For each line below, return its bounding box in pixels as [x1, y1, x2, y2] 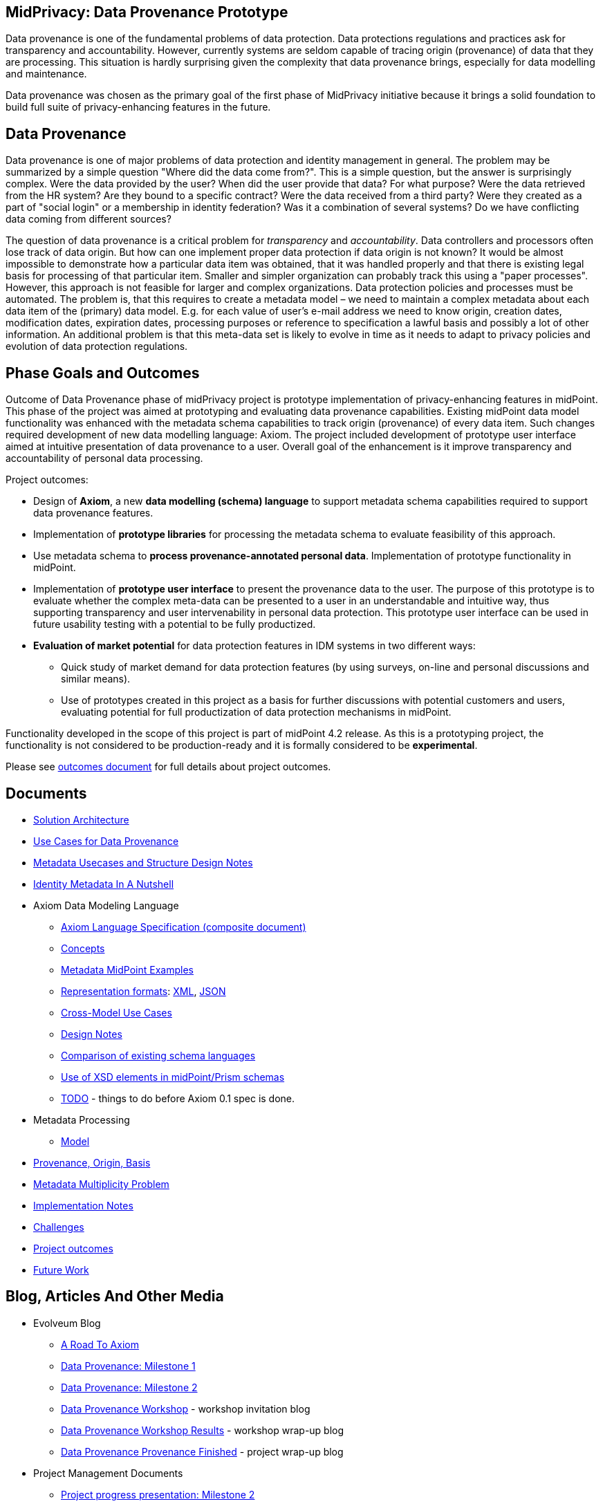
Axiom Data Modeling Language [33, 899, 179, 911]
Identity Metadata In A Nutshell [33, 877, 174, 890]
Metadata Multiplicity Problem [33, 1178, 169, 1190]
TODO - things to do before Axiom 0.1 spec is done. [61, 1092, 295, 1104]
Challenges [33, 1220, 84, 1233]
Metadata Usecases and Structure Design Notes [33, 856, 253, 868]
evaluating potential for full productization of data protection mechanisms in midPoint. [61, 706, 452, 718]
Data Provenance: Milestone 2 [61, 1381, 198, 1393]
